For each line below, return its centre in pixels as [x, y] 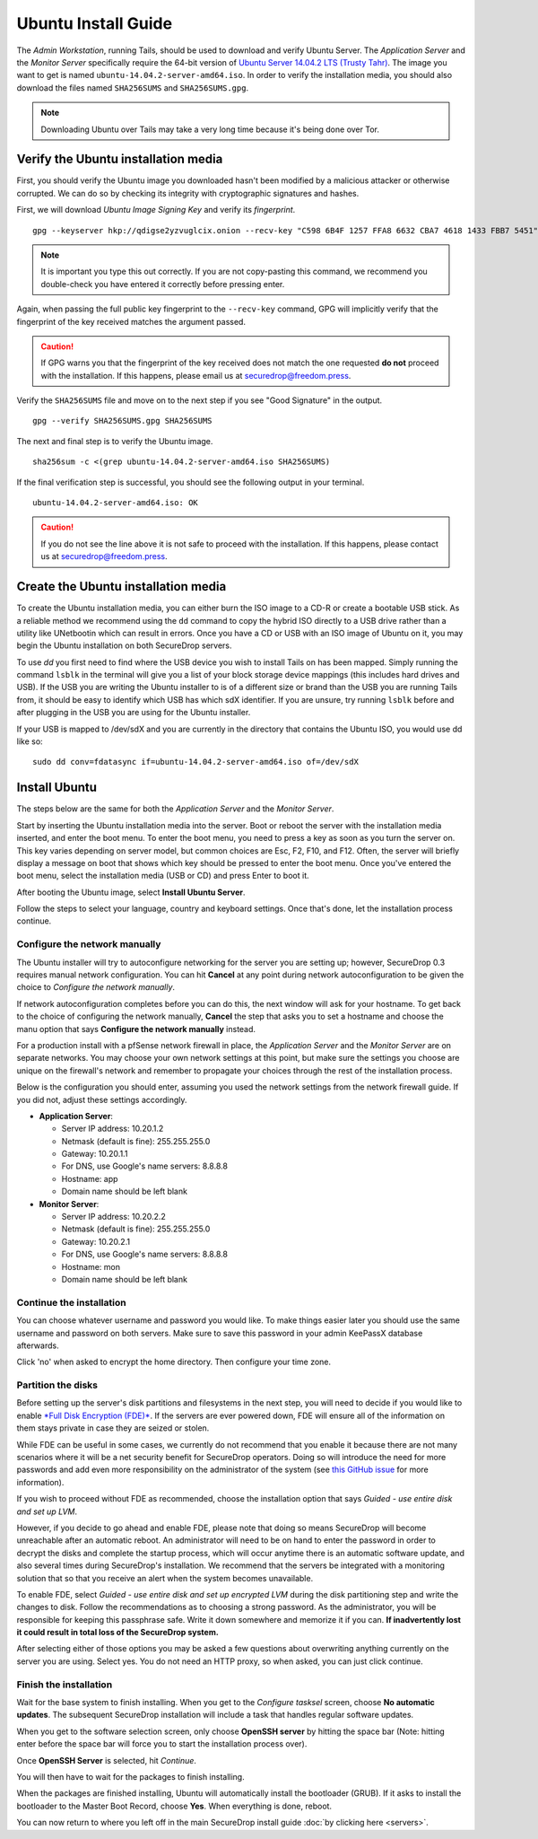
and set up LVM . [47, 1511]
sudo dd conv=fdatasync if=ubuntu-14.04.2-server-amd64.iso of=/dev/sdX [195, 762]
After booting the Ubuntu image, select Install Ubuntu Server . [131, 892]
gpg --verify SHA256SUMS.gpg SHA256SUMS [122, 421]
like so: [30, 741]
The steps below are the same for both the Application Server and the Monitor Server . [175, 809]
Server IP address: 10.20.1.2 [113, 1129]
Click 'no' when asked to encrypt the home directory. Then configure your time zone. [174, 1362]
